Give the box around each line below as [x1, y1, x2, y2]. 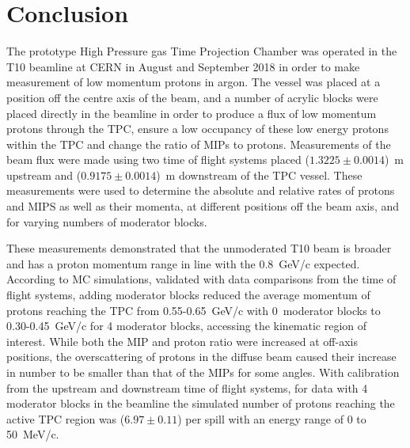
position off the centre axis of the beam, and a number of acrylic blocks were [6, 89, 378, 105]
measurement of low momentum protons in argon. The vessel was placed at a [6, 74, 381, 90]
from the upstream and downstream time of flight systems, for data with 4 [6, 379, 368, 396]
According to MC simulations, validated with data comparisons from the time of [6, 271, 397, 287]
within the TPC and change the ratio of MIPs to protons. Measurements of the [6, 135, 391, 152]
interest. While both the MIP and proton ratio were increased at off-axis [6, 332, 358, 349]
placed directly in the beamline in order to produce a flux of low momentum [6, 104, 377, 121]
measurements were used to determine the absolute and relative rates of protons [6, 182, 395, 199]
